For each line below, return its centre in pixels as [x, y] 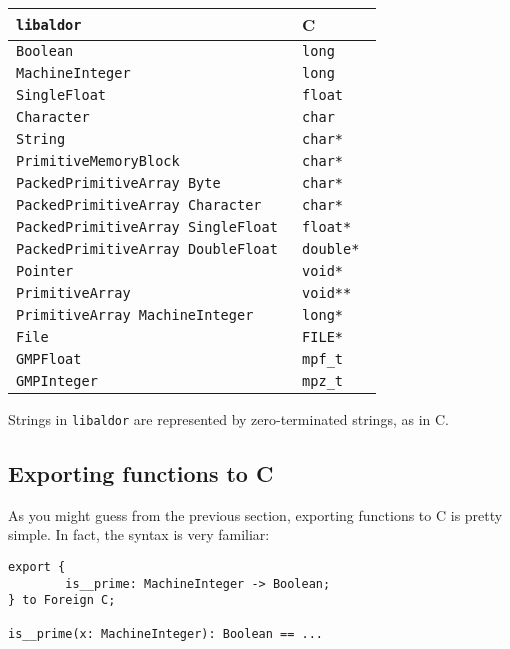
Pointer [45, 271]
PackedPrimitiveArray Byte [118, 183]
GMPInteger [57, 381]
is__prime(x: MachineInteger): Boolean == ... [165, 633]
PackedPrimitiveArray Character [139, 205]
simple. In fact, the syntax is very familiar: [139, 534]
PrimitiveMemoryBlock [98, 161]
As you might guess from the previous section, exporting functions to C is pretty [255, 514]
